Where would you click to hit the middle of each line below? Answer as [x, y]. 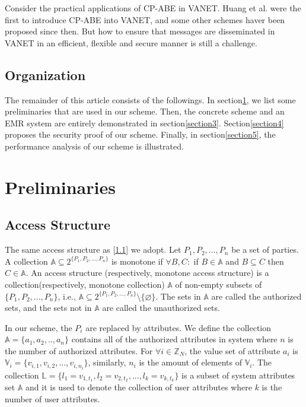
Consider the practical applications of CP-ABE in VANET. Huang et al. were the [153, 8]
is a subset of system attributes [238, 375]
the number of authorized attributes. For [79, 350]
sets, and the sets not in [48, 308]
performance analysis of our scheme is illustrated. [94, 146]
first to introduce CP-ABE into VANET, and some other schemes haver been [145, 19]
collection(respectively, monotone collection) [85, 284]
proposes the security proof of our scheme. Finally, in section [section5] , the [140, 134]
